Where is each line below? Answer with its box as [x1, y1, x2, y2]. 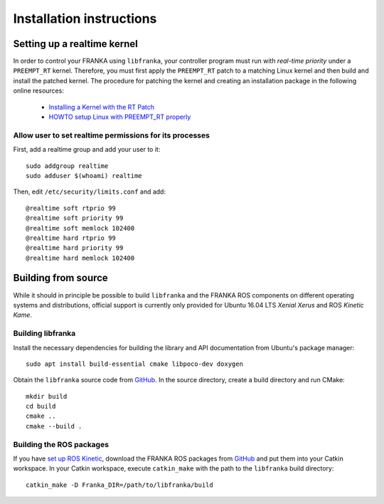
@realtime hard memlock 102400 [26, 253, 135, 262]
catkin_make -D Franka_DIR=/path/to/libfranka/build [26, 481, 213, 489]
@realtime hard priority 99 [26, 244, 124, 252]
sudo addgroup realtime [26, 162, 109, 170]
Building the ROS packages [13, 439, 110, 449]
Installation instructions [13, 11, 157, 26]
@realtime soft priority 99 [26, 214, 124, 222]
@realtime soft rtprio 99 [26, 204, 117, 212]
